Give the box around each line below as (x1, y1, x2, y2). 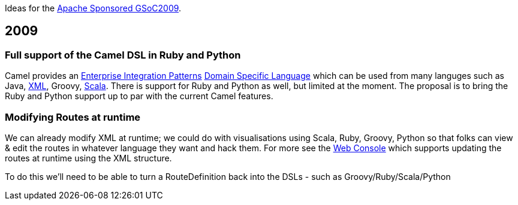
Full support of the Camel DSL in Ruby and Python (5, 48, 241, 61)
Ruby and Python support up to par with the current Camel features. (5, 91, 273, 102)
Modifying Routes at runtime (5, 111, 141, 123)
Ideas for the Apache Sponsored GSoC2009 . (5, 3, 182, 13)
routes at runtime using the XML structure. (5, 152, 172, 163)
